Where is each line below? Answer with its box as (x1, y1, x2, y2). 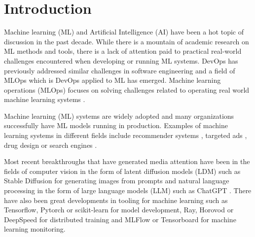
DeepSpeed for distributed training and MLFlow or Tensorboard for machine (4, 214, 236, 224)
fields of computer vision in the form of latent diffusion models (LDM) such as (4, 166, 241, 176)
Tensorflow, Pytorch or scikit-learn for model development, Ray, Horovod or (4, 204, 234, 215)
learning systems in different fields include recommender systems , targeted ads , (4, 130, 247, 140)
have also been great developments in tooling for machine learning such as (4, 195, 228, 205)
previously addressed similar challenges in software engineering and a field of (4, 65, 235, 75)
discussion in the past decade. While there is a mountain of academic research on (4, 36, 249, 46)
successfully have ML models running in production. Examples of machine (4, 120, 228, 131)
